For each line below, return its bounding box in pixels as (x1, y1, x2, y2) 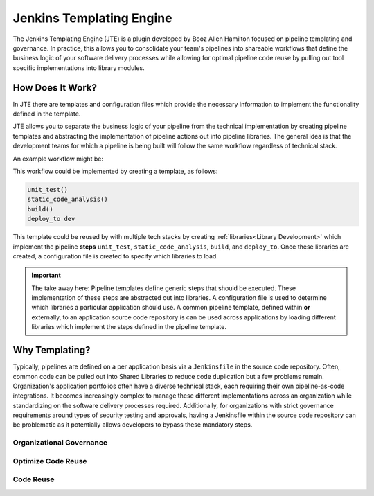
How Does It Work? (12, 82, 97, 94)
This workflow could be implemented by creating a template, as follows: (12, 167, 218, 175)
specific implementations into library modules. (12, 63, 145, 72)
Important (31, 271, 62, 280)
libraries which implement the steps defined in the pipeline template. (31, 323, 226, 331)
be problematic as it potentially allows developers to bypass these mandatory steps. (12, 420, 253, 429)
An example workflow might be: (12, 154, 104, 163)
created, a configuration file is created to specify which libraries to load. (12, 251, 218, 260)
